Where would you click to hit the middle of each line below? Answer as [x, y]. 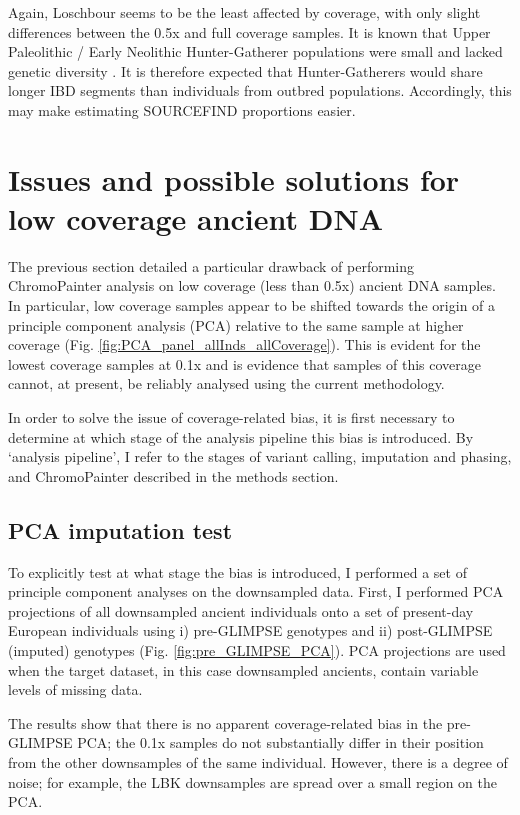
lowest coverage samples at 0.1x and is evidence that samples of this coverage [245, 363]
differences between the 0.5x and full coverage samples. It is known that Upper [249, 31]
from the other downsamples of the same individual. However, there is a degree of [258, 761]
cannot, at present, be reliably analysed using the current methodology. [226, 383]
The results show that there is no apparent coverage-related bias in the [225, 722]
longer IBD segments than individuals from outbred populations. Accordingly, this [260, 90]
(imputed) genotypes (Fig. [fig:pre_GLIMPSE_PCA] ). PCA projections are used [257, 649]
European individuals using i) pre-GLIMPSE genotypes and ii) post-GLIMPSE [250, 630]
